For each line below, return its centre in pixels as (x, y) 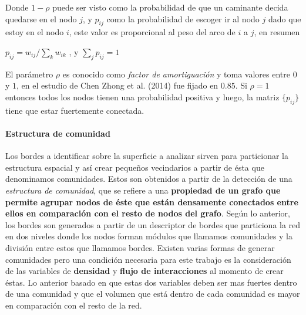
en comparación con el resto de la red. (74, 305)
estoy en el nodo (35, 32)
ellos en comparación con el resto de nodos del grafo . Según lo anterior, (148, 213)
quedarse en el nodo (41, 18)
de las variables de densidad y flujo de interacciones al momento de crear (144, 271)
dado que (285, 18)
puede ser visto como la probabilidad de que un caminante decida (170, 7)
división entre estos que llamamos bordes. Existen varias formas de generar (140, 247)
